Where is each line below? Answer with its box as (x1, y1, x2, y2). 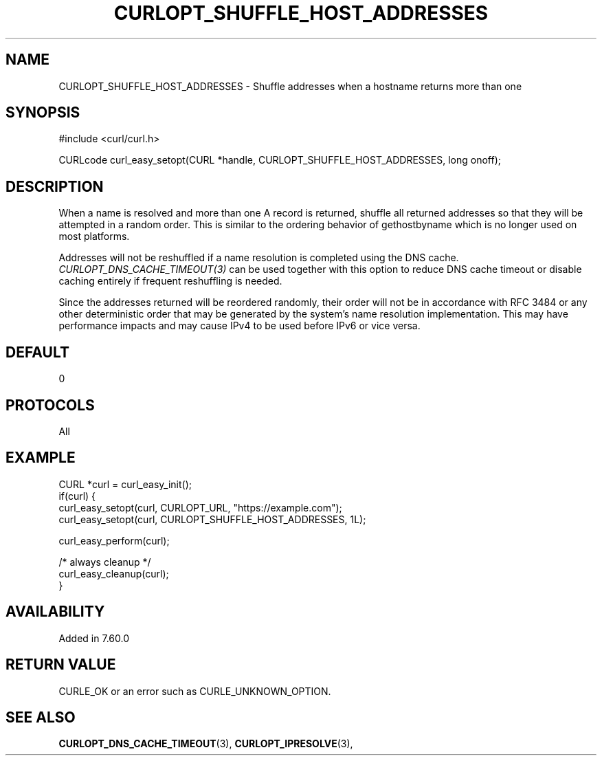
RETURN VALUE (5, 656, 116, 674)
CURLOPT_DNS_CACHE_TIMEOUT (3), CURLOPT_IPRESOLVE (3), (58, 738, 353, 750)
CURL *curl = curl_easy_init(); (58, 478, 192, 490)
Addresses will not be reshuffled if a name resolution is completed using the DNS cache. (58, 252, 459, 264)
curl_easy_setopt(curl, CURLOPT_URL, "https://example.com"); (58, 501, 342, 514)
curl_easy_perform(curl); (58, 534, 170, 547)
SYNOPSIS (5, 104, 80, 122)
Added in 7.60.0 (58, 632, 129, 644)
